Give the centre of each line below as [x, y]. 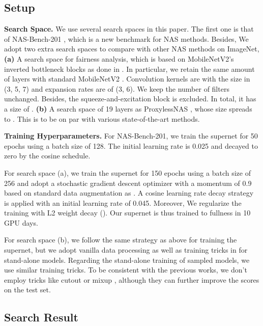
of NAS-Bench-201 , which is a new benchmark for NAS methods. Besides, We [126, 38]
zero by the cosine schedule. [47, 156]
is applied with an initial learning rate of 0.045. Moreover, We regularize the [123, 202]
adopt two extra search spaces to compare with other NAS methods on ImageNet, [132, 49]
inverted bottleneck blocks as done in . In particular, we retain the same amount [129, 69]
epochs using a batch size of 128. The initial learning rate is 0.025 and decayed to [131, 145]
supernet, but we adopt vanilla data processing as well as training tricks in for [126, 250]
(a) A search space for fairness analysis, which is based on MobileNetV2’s [119, 58]
